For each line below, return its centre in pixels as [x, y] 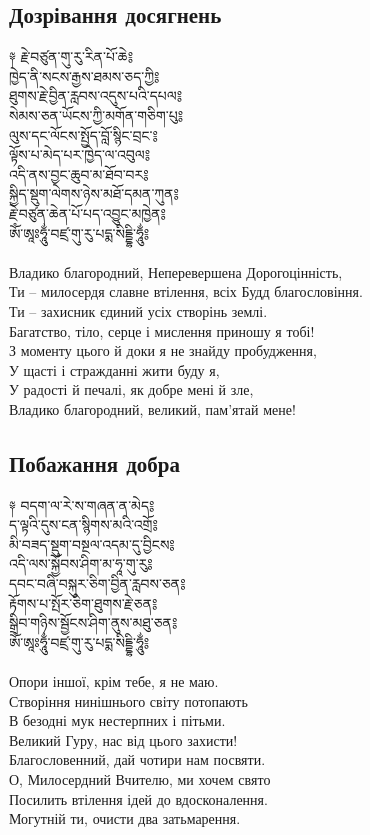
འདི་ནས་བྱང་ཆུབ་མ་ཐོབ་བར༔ [79, 173]
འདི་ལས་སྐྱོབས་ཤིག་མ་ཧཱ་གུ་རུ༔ [81, 563]
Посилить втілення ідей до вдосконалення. [138, 798]
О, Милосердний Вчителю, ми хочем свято [140, 779]
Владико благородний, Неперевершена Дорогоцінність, [176, 271]
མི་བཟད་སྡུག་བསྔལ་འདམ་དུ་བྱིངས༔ [92, 543]
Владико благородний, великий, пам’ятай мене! [152, 408]
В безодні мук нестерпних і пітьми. [117, 720]
